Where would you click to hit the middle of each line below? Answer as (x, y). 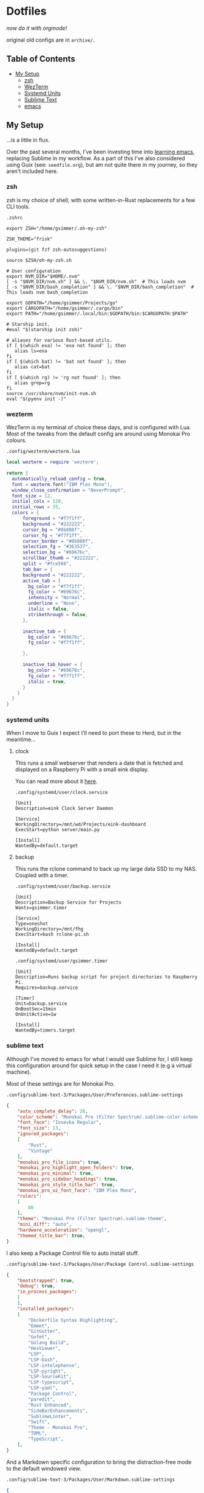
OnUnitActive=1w (36, 1014)
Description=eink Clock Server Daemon (64, 809)
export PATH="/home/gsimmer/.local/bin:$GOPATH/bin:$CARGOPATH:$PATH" (97, 314)
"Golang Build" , (49, 1343)
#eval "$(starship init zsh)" (45, 329)
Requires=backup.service (46, 988)
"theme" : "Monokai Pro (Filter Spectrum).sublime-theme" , (92, 1219)
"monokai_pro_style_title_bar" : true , (66, 1185)
